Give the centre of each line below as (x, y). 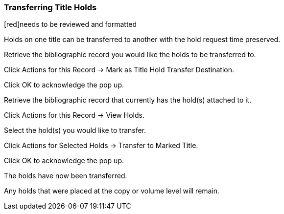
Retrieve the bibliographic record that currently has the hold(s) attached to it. (128, 100)
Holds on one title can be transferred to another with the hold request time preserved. (142, 40)
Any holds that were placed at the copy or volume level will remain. (112, 191)
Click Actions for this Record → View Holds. (74, 115)
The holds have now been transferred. (66, 176)
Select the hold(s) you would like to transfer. (75, 130)
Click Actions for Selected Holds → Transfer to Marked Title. (101, 146)
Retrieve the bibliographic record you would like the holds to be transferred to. (130, 55)
